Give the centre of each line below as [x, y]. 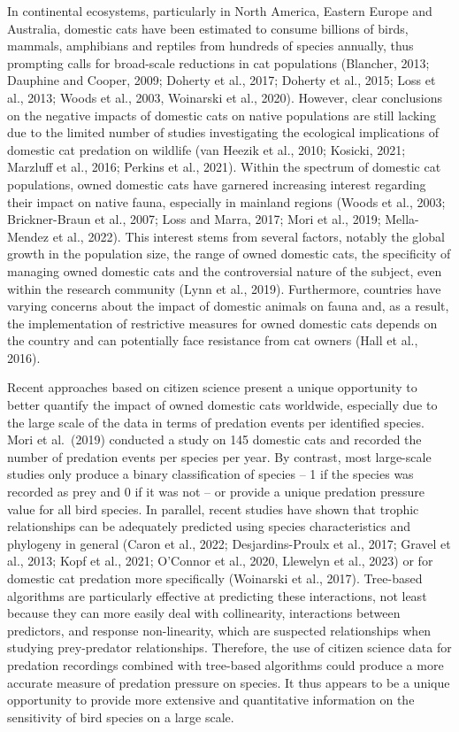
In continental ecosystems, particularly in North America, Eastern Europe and [220, 11]
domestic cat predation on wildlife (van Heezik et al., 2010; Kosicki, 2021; [207, 149]
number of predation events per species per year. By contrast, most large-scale [219, 456]
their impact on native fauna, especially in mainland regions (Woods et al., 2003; [226, 201]
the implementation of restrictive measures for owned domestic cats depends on [222, 323]
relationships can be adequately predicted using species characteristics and [209, 526]
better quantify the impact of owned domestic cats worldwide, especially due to [222, 405]
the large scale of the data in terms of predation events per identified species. [216, 422]
